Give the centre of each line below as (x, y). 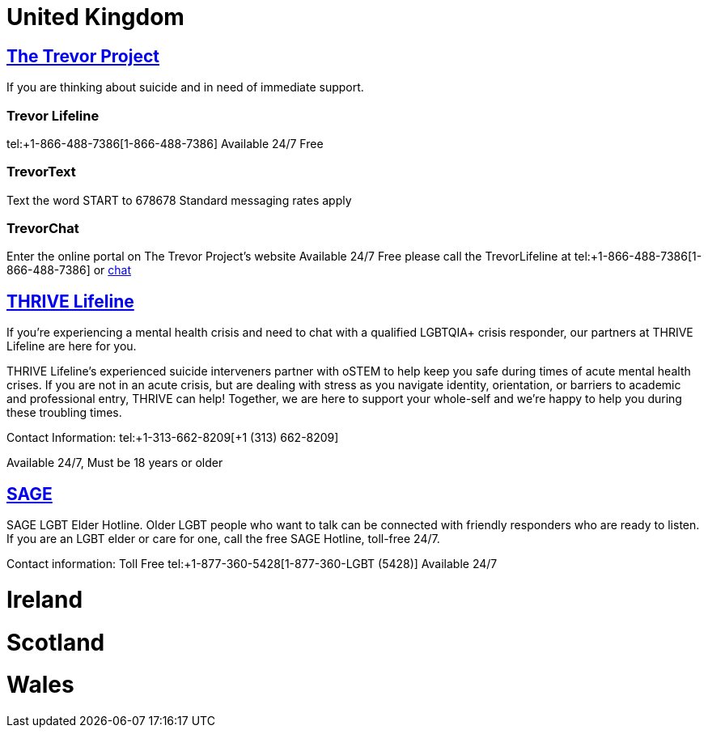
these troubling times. (64, 413)
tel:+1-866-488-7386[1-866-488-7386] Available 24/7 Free (165, 143)
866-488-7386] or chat (69, 270)
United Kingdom (95, 17)
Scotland (56, 642)
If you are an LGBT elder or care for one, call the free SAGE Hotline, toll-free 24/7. (223, 539)
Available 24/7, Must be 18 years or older (115, 463)
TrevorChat (43, 229)
